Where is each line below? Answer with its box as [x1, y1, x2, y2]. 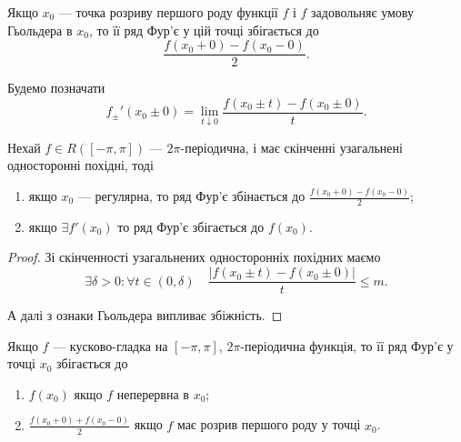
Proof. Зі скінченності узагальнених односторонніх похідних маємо [7, 247, 381, 266]
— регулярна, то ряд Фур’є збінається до [77, 186, 306, 206]
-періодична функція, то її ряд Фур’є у [240, 336, 454, 355]
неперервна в [116, 384, 189, 403]
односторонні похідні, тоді [7, 156, 154, 175]
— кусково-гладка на [53, 336, 168, 355]
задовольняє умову [311, 3, 414, 21]
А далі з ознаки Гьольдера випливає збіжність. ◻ [7, 306, 283, 325]
